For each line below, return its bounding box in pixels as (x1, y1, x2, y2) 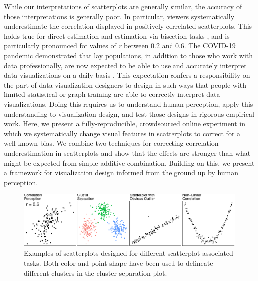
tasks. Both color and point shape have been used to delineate (24, 258, 213, 268)
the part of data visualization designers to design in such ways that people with (4, 79, 247, 90)
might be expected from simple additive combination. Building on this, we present (4, 157, 255, 168)
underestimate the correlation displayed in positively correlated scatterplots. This (4, 21, 252, 31)
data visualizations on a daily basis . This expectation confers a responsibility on (4, 70, 250, 80)
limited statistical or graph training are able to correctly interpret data (4, 89, 220, 99)
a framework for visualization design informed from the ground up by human (4, 167, 239, 178)
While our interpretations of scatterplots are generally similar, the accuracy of (4, 1, 242, 11)
